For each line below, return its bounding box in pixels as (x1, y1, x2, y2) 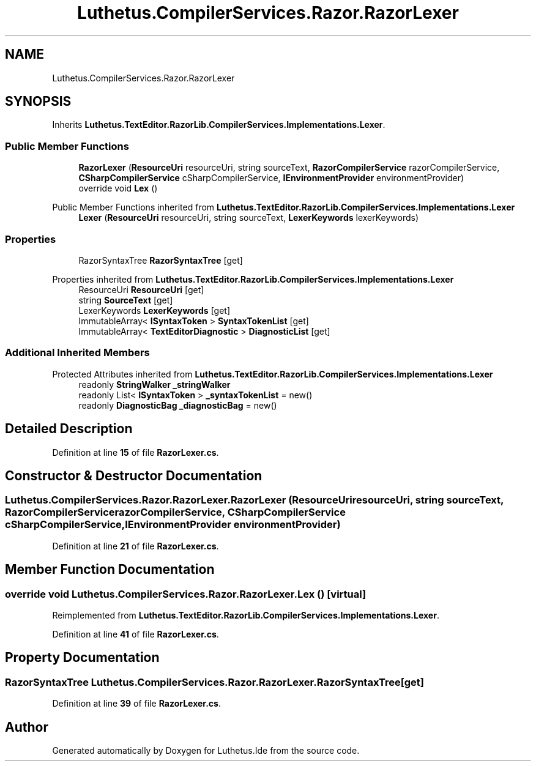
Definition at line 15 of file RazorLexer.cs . (52, 447, 219, 458)
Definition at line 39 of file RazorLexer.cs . (52, 698, 221, 709)
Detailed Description (5, 421, 133, 437)
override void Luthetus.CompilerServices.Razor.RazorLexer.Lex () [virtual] (5, 587, 367, 600)
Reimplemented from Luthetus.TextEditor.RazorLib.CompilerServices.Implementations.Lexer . (52, 609, 439, 620)
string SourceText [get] (78, 294, 173, 305)
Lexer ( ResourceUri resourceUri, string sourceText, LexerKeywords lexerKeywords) (78, 212, 419, 223)
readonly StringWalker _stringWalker (78, 379, 231, 390)
